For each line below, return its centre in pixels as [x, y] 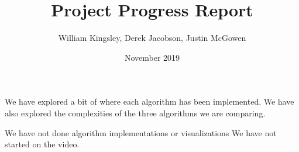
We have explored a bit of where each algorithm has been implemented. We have [149, 101]
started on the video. [42, 144]
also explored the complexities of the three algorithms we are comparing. [135, 113]
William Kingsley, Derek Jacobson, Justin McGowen [152, 38]
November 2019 [152, 57]
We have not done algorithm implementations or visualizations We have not [141, 132]
